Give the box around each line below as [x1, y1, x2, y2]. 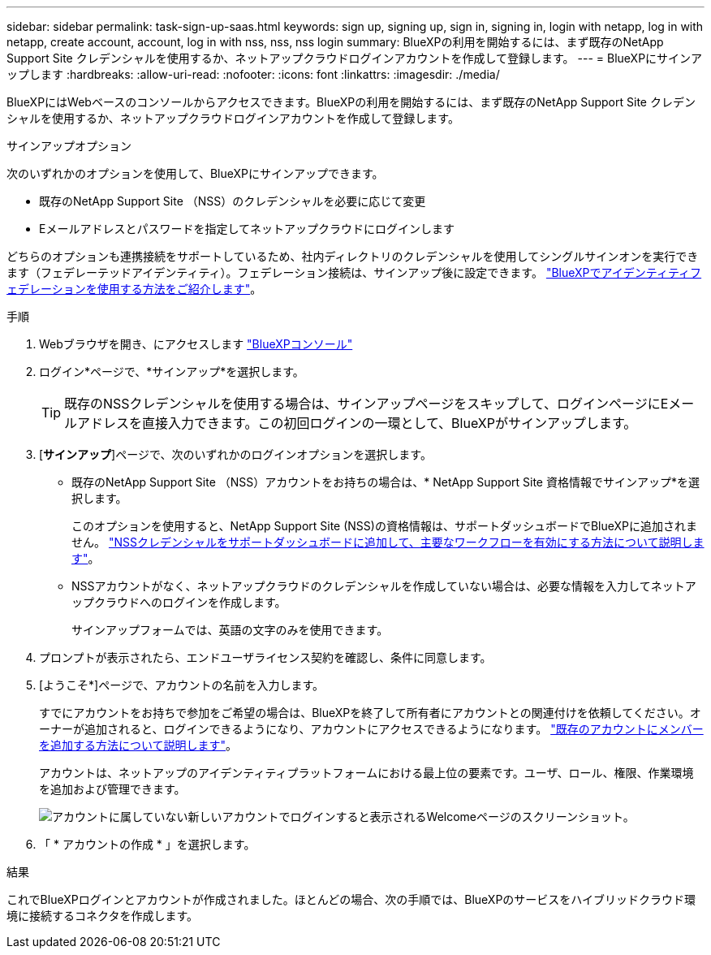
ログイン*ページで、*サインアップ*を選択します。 [39, 365, 304, 378]
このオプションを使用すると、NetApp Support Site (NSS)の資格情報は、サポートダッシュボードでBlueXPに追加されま [71, 519, 698, 533]
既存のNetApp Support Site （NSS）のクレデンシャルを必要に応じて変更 [39, 194, 426, 208]
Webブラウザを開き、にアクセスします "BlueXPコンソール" [39, 337, 353, 351]
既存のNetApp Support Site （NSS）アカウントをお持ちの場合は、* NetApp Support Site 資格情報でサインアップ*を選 [71, 475, 700, 489]
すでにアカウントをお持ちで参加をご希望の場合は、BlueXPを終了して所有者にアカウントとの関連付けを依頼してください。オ [39, 706, 701, 719]
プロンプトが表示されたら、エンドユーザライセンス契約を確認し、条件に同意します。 [39, 650, 492, 664]
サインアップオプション [6, 139, 131, 153]
